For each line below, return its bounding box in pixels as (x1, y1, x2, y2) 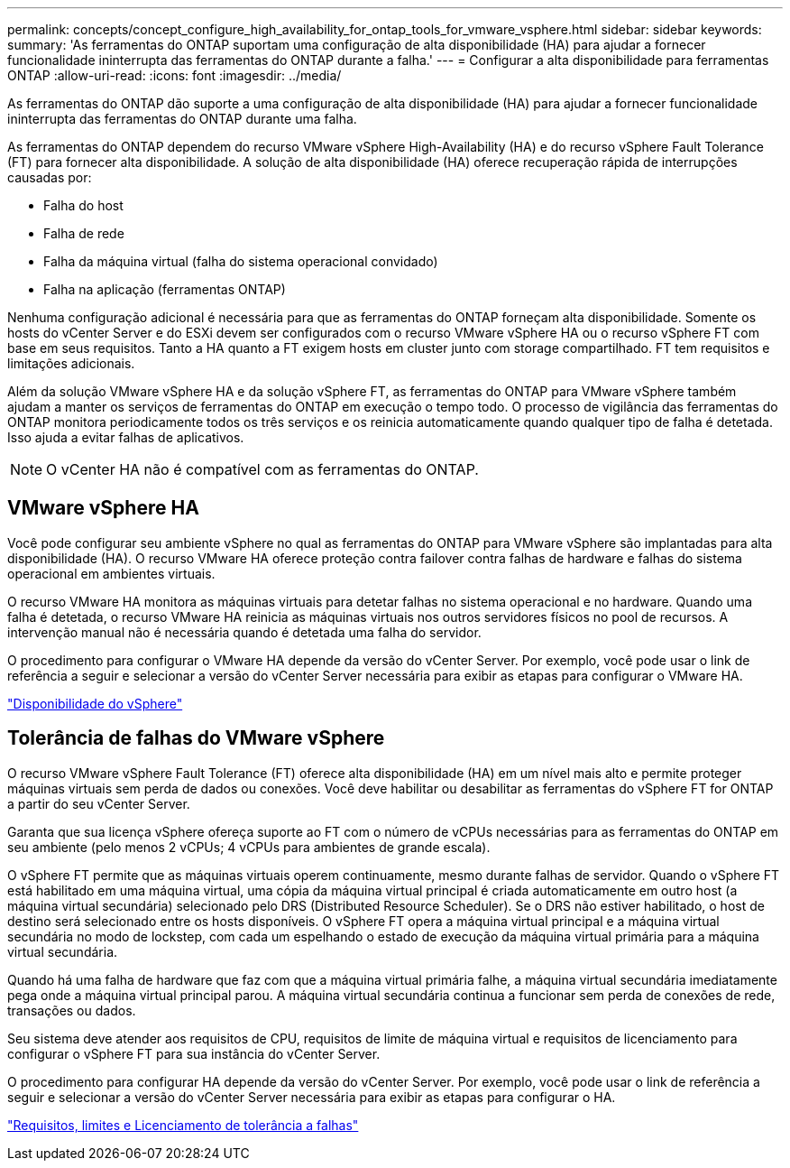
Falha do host (43, 198, 124, 213)
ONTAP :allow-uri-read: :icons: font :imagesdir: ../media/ (7, 68, 342, 83)
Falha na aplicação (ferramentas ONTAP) (43, 282, 286, 297)
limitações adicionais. (7, 356, 135, 371)
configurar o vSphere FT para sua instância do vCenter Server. (7, 1045, 381, 1061)
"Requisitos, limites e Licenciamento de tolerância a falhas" (7, 1117, 359, 1133)
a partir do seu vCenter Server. (7, 795, 190, 811)
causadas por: (7, 170, 92, 185)
